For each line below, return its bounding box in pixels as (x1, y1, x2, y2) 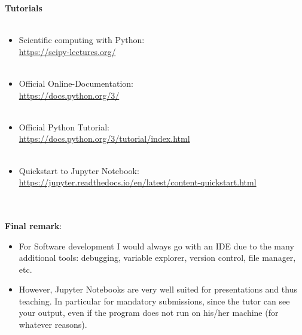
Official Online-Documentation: (19, 77, 133, 89)
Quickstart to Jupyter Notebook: (19, 164, 139, 176)
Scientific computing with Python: (19, 33, 145, 46)
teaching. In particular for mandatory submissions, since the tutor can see (19, 294, 290, 307)
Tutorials (5, 2, 42, 14)
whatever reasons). (19, 318, 87, 331)
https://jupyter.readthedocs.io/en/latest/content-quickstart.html (19, 176, 257, 188)
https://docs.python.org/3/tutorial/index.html (19, 132, 190, 145)
